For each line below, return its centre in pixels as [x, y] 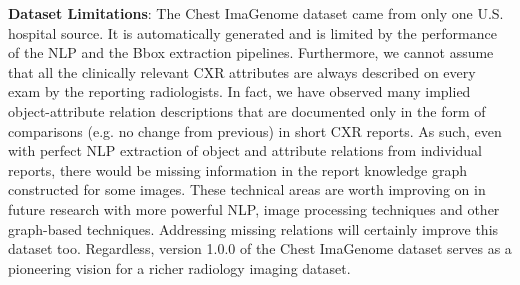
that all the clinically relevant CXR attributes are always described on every [242, 71]
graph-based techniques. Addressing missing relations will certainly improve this [253, 228]
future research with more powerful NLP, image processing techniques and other [254, 208]
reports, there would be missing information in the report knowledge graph [238, 169]
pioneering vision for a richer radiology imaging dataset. [179, 267]
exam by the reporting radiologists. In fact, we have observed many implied [239, 91]
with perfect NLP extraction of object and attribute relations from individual [245, 150]
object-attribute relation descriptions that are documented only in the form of [247, 110]
